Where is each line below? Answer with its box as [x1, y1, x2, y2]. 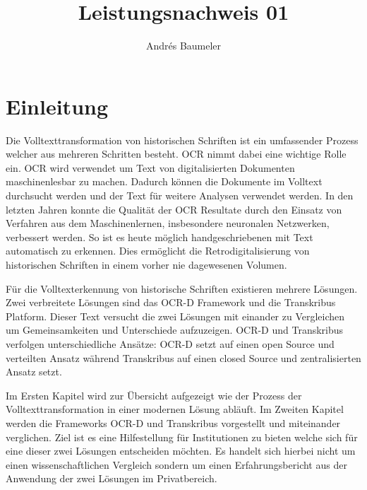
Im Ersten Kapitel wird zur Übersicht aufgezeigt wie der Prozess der [6, 387, 302, 402]
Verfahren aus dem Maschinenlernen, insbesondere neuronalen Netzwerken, [6, 216, 330, 231]
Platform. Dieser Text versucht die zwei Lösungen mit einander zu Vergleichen [6, 308, 345, 323]
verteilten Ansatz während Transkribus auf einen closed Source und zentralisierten [6, 350, 361, 365]
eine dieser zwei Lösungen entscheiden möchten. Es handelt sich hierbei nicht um [6, 443, 356, 458]
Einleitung [6, 91, 109, 120]
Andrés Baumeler [145, 38, 222, 53]
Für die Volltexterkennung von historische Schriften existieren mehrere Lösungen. [6, 281, 358, 296]
